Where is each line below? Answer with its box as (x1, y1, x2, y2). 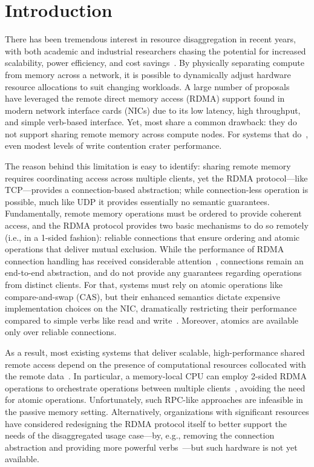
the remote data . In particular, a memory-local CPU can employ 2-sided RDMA (5, 370, 307, 382)
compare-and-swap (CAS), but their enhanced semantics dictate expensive (5, 290, 280, 302)
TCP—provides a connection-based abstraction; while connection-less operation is (5, 183, 309, 196)
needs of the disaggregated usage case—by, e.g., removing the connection (5, 429, 275, 442)
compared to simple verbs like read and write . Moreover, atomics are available (5, 313, 299, 326)
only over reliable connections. (5, 325, 117, 338)
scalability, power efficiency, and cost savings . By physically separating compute (5, 56, 305, 69)
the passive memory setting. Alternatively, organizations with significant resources (5, 405, 309, 417)
